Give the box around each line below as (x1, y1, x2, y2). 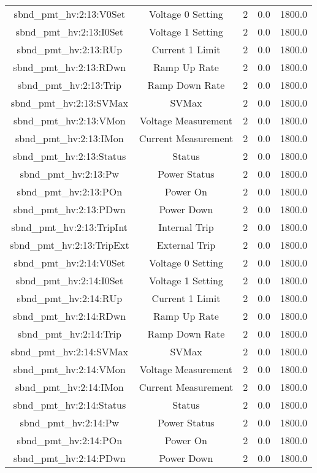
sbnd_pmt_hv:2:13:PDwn (13, 202, 126, 216)
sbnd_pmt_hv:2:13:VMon (13, 113, 126, 127)
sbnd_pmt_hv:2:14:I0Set (15, 273, 123, 287)
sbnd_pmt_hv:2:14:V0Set (13, 255, 126, 270)
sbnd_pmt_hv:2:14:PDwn (13, 451, 126, 465)
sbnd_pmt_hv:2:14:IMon (15, 380, 124, 394)
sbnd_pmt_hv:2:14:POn (17, 433, 123, 447)
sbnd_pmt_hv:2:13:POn (17, 184, 123, 199)
